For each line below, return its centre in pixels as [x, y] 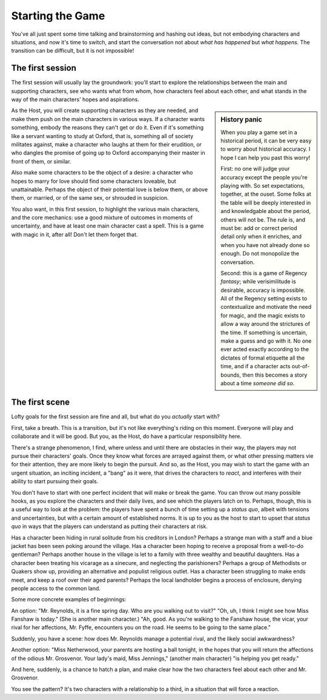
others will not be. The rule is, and [263, 220]
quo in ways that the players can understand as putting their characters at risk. [110, 526]
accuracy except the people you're [264, 177]
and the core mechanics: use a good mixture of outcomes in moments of [102, 217]
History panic [242, 120]
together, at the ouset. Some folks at [266, 194]
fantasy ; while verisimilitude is [258, 282]
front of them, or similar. [41, 161]
